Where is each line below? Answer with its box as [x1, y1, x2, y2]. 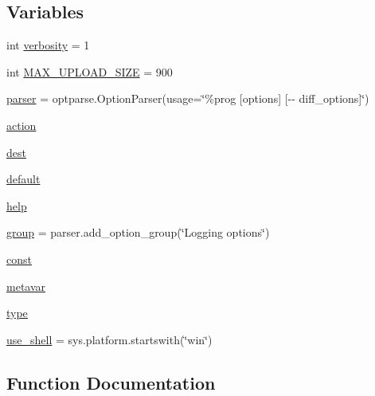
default [6, 171, 41, 187]
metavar [6, 277, 46, 294]
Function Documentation [6, 370, 216, 394]
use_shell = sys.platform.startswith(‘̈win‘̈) [6, 331, 213, 347]
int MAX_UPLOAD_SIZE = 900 [6, 63, 173, 80]
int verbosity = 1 [6, 37, 90, 53]
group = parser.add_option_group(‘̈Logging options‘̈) [6, 224, 270, 241]
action [6, 116, 37, 133]
